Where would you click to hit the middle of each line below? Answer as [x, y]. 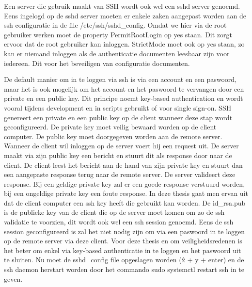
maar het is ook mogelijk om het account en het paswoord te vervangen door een [124, 88]
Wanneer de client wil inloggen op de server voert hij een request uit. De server [121, 146]
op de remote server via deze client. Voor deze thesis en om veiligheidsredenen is [123, 241]
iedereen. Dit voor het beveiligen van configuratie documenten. [97, 63]
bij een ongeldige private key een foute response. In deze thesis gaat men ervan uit [126, 193]
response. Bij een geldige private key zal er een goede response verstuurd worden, [125, 183]
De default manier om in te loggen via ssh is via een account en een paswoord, [120, 79]
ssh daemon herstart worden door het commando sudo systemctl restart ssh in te [124, 269]
